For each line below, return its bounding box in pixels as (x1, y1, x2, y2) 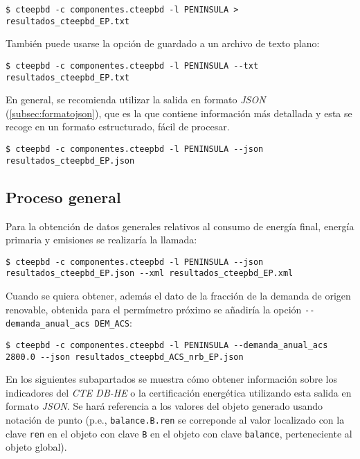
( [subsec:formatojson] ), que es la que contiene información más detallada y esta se (6, 105, 352, 120)
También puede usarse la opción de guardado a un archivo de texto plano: (6, 36, 320, 51)
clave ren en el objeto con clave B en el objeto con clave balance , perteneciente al (6, 426, 352, 440)
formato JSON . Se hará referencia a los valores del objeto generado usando (6, 399, 323, 413)
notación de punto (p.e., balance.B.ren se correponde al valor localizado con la (6, 413, 345, 427)
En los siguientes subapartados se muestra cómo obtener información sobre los (6, 372, 337, 386)
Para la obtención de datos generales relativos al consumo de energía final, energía (6, 218, 354, 233)
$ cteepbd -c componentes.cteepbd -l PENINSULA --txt (6, 60, 259, 71)
